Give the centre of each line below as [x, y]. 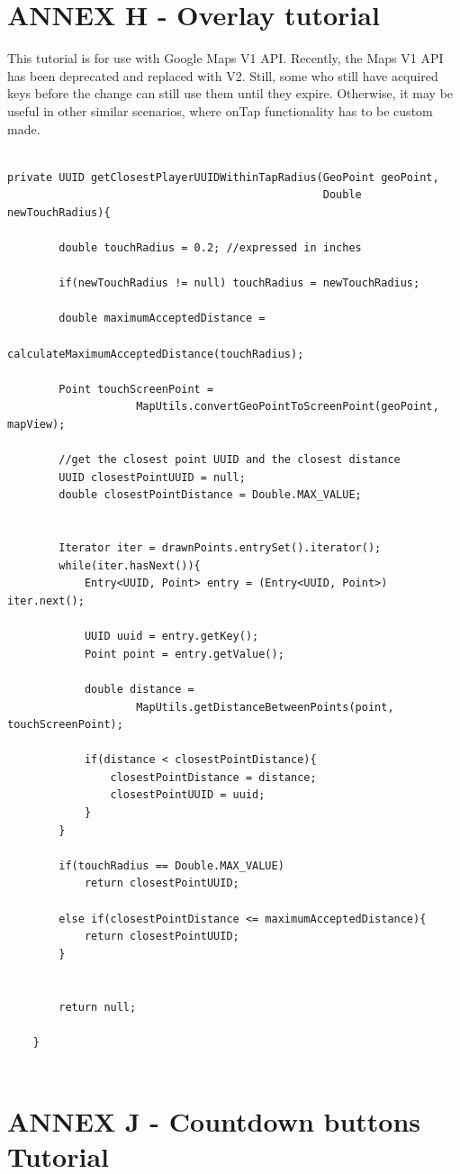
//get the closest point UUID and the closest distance [230, 460]
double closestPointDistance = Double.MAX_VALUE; [210, 495]
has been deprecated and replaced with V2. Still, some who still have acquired [223, 75]
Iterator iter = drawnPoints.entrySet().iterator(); [220, 548]
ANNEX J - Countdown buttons [214, 1121]
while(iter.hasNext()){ [130, 565]
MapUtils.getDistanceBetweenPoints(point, [265, 707]
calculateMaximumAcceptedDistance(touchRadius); [156, 354]
